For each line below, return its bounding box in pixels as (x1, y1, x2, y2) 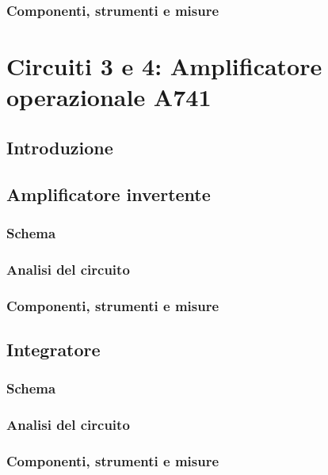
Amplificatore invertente (6, 181, 211, 206)
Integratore (6, 336, 101, 361)
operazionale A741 (6, 81, 212, 113)
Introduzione (6, 135, 113, 159)
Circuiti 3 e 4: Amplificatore (6, 50, 322, 82)
